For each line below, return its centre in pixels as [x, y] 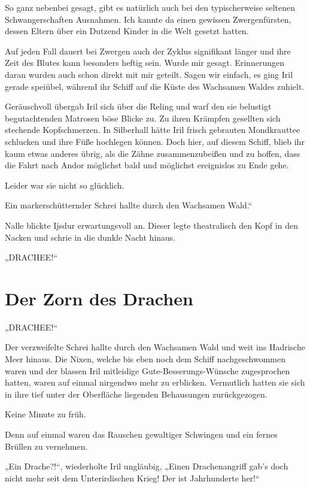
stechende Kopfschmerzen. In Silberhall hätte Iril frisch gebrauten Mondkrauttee [153, 130]
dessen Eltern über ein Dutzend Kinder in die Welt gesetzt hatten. [127, 31]
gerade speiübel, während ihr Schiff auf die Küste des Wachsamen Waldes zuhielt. [155, 86]
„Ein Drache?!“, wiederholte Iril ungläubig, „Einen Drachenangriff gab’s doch [147, 466]
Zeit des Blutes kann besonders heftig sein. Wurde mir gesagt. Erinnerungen [145, 63]
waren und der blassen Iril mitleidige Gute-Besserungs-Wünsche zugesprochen [148, 370]
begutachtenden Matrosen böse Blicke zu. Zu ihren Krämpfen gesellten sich [143, 118]
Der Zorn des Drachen [99, 298]
